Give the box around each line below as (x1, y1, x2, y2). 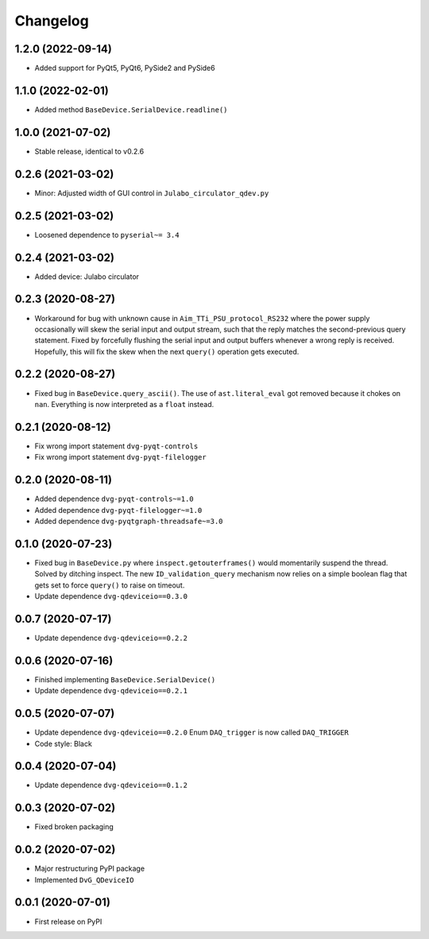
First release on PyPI (34, 917, 102, 926)
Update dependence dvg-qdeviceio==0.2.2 (34, 633, 188, 642)
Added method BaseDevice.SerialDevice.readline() (34, 104, 228, 114)
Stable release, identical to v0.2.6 (34, 146, 145, 156)
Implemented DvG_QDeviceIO (34, 875, 134, 884)
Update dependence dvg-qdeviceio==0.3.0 (34, 592, 188, 601)
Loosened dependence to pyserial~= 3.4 (34, 230, 180, 239)
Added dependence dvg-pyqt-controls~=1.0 (34, 494, 194, 504)
